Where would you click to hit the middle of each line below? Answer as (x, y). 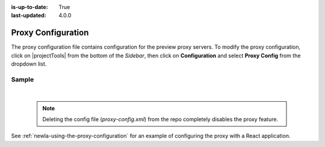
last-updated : (29, 16)
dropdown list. (29, 64)
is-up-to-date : (29, 7)
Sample (23, 80)
